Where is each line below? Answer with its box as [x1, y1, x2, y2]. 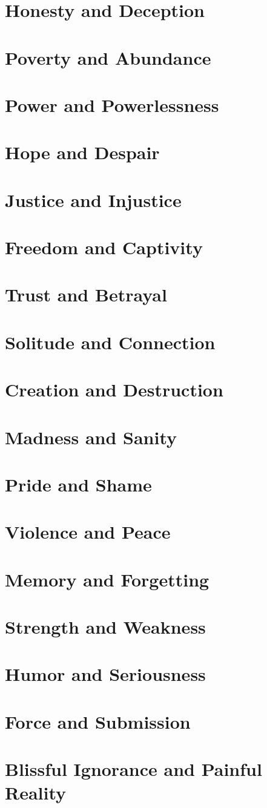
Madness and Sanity [5, 424, 177, 449]
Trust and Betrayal [5, 282, 167, 307]
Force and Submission [5, 709, 191, 734]
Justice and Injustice [5, 187, 182, 212]
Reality [5, 780, 67, 805]
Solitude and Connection [5, 329, 216, 354]
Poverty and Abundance [5, 45, 211, 70]
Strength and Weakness [5, 614, 206, 639]
